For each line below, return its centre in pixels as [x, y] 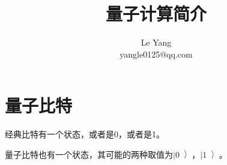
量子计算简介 [156, 13]
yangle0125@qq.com [156, 54]
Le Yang [156, 42]
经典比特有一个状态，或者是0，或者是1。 [85, 134]
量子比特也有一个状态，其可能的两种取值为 [89, 154]
